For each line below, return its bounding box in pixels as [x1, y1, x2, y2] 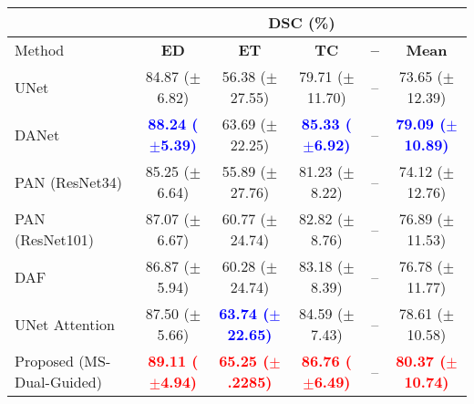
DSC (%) [268, 12, 335, 33]
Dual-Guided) [15, 371, 102, 392]
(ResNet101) [15, 229, 94, 250]
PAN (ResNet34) [15, 171, 122, 192]
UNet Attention [15, 313, 115, 335]
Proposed [15, 350, 74, 371]
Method [15, 39, 65, 60]
